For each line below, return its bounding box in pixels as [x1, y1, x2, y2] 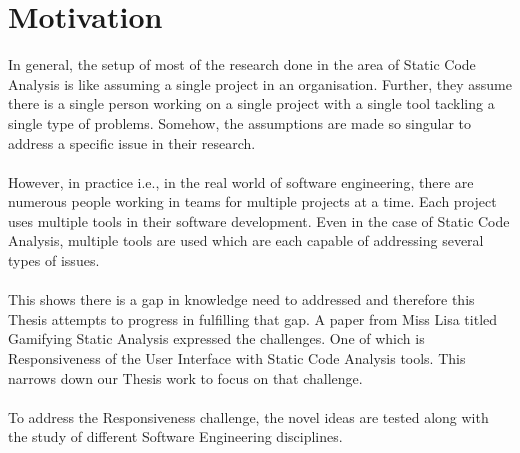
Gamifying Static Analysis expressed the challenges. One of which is [8, 328, 425, 349]
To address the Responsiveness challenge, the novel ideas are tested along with [8, 406, 489, 427]
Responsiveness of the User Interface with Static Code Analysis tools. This [8, 348, 466, 369]
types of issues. [8, 250, 100, 271]
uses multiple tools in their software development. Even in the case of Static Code [8, 210, 510, 231]
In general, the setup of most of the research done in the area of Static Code [8, 54, 476, 75]
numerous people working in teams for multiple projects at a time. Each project [8, 191, 497, 212]
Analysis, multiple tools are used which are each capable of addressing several [8, 230, 484, 251]
